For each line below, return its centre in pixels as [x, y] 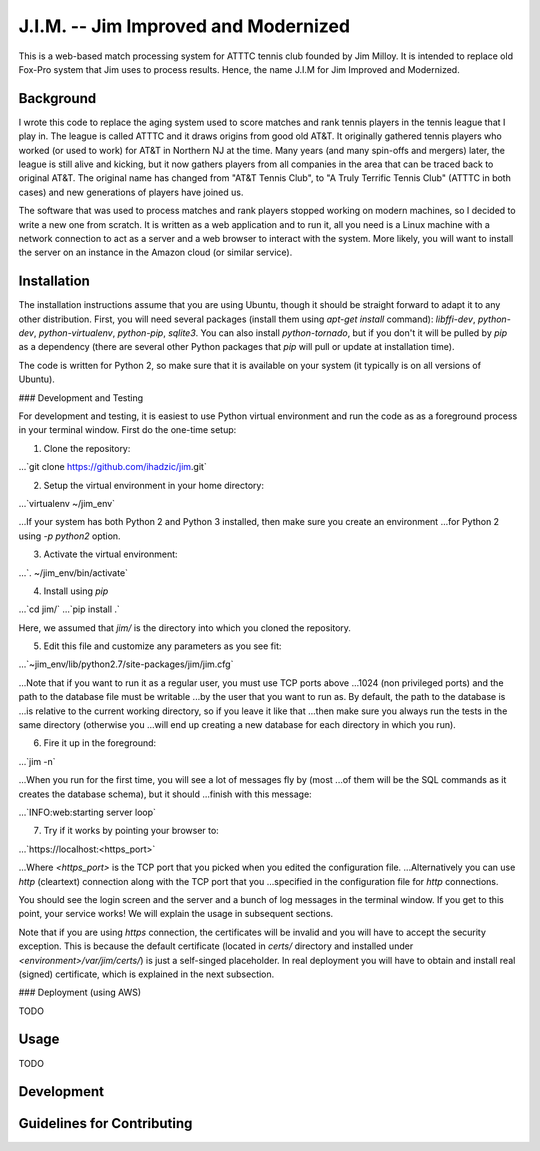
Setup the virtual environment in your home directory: [154, 485]
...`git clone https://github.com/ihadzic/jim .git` [112, 467]
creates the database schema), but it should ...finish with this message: [165, 794]
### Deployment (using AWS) [80, 992]
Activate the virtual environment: [111, 554]
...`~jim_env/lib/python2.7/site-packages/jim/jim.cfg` [126, 664]
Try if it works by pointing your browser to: [131, 831]
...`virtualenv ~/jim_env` [66, 503]
